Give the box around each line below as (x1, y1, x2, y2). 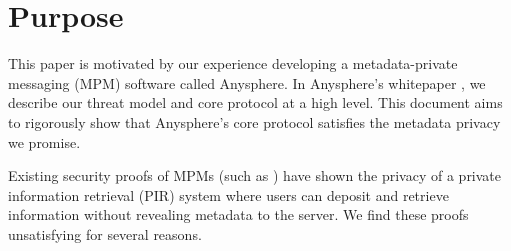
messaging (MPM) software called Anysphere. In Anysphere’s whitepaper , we (8, 72, 486, 93)
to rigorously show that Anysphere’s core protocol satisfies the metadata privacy (8, 111, 501, 132)
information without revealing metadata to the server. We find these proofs (8, 204, 469, 225)
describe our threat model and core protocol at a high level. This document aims (8, 92, 503, 113)
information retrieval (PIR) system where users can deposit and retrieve (8, 184, 449, 205)
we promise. (8, 131, 81, 152)
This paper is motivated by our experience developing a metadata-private (8, 53, 458, 74)
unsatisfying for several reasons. (8, 223, 202, 244)
